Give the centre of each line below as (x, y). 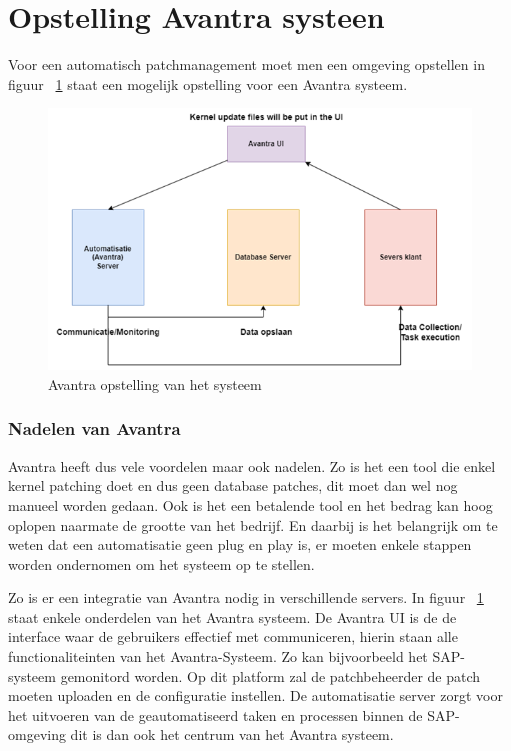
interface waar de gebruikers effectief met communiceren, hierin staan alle (233, 636)
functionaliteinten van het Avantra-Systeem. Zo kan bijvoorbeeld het (218, 656)
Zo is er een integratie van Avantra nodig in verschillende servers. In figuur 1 (246, 597)
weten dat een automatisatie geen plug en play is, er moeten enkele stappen (240, 544)
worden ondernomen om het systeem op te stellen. (161, 563)
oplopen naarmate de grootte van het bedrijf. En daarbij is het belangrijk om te (253, 524)
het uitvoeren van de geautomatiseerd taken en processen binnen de (215, 714)
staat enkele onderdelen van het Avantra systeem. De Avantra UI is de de (232, 616)
